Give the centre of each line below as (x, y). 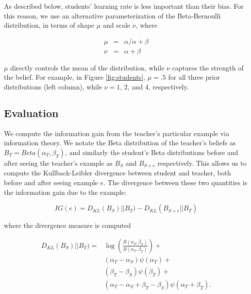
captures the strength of (208, 67)
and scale (117, 25)
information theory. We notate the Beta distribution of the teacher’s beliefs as (120, 143)
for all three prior (194, 77)
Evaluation (31, 113)
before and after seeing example (51, 182)
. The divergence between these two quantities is (176, 182)
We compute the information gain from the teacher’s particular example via (117, 133)
